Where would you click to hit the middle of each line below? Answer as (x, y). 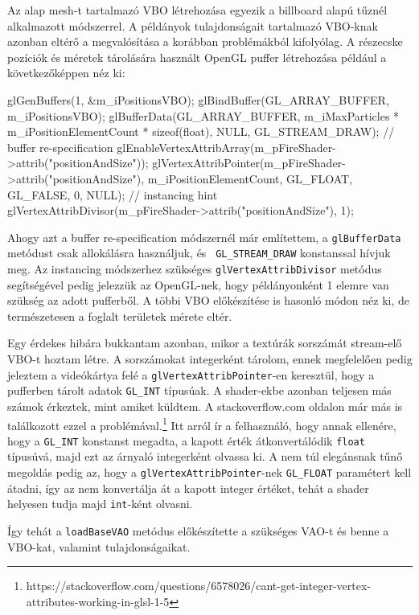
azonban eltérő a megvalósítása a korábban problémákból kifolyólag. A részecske (205, 41)
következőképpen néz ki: (66, 73)
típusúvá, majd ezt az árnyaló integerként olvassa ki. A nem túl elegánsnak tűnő (205, 456)
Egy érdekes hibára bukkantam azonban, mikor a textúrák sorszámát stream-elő (205, 343)
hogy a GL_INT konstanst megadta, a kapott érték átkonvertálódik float (186, 440)
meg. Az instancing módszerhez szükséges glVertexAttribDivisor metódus (195, 269)
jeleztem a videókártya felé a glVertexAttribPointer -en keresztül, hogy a (191, 374)
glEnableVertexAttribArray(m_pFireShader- (226, 147)
